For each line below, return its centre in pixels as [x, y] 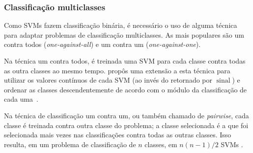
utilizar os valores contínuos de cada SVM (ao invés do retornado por [108, 80]
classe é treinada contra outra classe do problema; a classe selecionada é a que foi [126, 125]
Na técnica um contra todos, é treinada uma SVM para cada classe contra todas [125, 61]
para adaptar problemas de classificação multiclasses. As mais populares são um [124, 34]
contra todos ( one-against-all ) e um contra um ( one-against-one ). [102, 44]
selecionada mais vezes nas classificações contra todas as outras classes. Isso [118, 135]
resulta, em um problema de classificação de [70, 144]
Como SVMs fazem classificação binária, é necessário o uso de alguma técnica [121, 25]
